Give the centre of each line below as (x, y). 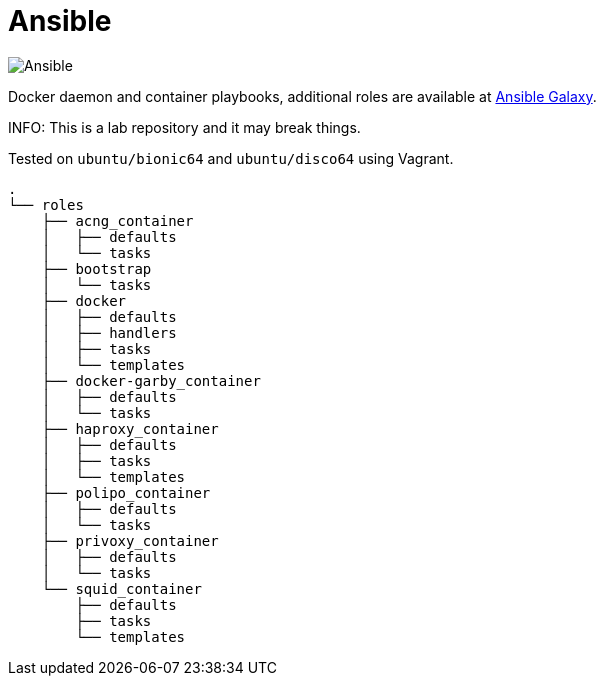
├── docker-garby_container (151, 380)
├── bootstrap (96, 268)
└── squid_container (121, 588)
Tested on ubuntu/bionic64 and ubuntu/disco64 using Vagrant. (231, 158)
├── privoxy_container (130, 540)
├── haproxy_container (130, 428)
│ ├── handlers (109, 332)
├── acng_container (117, 220)
